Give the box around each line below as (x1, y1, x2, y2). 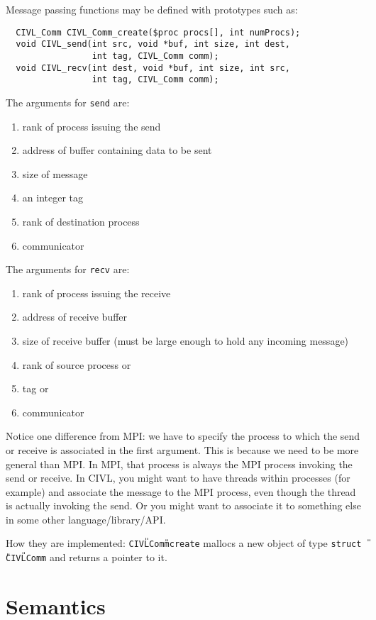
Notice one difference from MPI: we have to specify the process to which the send (6, 428, 360, 443)
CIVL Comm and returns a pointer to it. (6, 550, 167, 565)
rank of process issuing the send (22, 118, 161, 133)
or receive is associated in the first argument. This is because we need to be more (6, 442, 359, 457)
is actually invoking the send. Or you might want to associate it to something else (6, 498, 361, 513)
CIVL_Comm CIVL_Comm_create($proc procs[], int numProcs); (16, 27, 301, 38)
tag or (22, 381, 49, 396)
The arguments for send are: (6, 94, 130, 109)
